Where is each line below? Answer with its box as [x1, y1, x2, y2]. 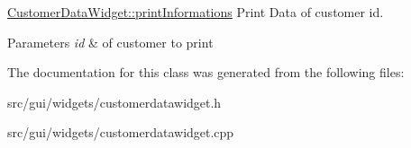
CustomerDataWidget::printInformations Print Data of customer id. [7, 3, 384, 21]
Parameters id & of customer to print [7, 32, 214, 51]
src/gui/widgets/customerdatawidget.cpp [7, 123, 234, 142]
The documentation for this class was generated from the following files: [7, 63, 405, 82]
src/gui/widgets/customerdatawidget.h [7, 92, 222, 111]
